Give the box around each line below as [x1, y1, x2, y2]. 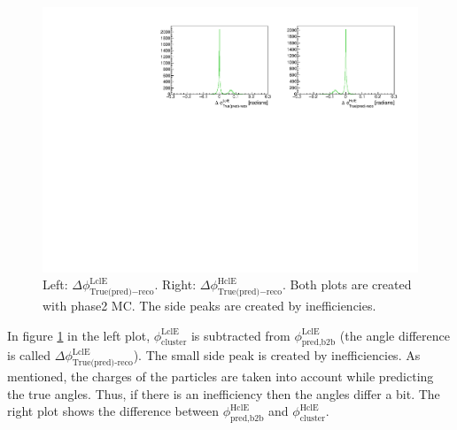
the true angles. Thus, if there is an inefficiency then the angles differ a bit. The [7, 384, 440, 403]
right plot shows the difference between [7, 402, 219, 420]
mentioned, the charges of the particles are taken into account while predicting [7, 367, 434, 386]
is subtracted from [190, 326, 290, 344]
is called [7, 346, 51, 365]
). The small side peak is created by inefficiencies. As [133, 346, 421, 365]
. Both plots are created [283, 275, 412, 294]
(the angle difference [339, 326, 450, 344]
